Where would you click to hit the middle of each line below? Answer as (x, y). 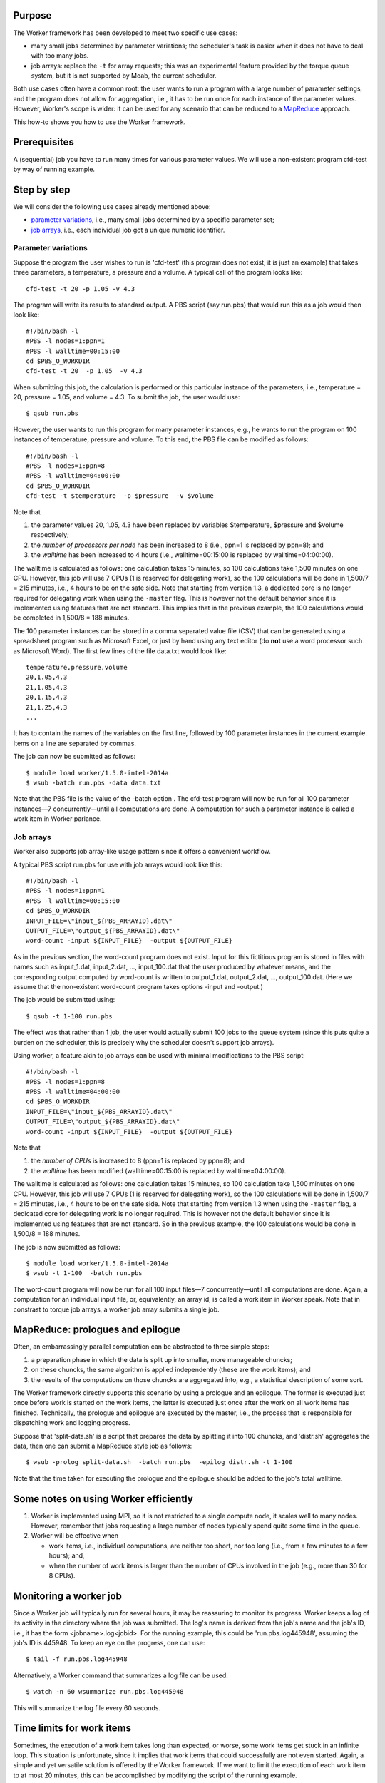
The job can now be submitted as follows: (75, 757)
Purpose (32, 15)
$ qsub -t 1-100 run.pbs (69, 1016)
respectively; (50, 535)
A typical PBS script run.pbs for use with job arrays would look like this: (118, 864)
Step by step (42, 189)
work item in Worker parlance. (57, 819)
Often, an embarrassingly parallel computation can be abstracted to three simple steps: (142, 1347)
